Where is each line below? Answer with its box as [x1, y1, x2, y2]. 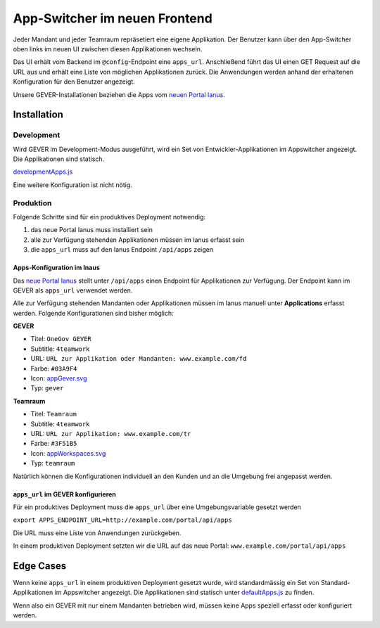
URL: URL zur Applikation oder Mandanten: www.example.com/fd [30, 354, 247, 363]
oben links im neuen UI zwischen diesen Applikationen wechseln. [13, 44, 203, 53]
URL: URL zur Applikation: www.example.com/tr [30, 430, 191, 437]
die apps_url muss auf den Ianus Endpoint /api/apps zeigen [30, 245, 214, 254]
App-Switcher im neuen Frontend [13, 11, 213, 26]
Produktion [13, 198, 52, 207]
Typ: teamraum [30, 459, 75, 468]
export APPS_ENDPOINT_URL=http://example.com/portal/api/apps [13, 516, 232, 524]
